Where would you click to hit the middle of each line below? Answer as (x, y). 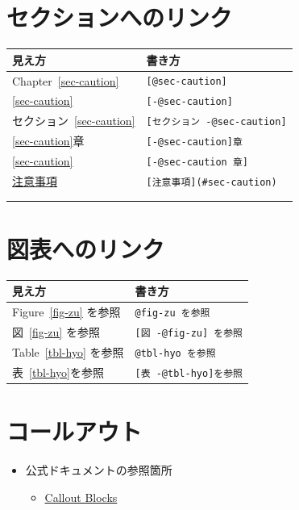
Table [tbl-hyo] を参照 (68, 351)
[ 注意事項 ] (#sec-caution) (212, 182)
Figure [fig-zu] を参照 (66, 312)
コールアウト (75, 431)
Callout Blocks (81, 497)
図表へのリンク (86, 248)
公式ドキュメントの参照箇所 (99, 470)
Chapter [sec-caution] (66, 80)
